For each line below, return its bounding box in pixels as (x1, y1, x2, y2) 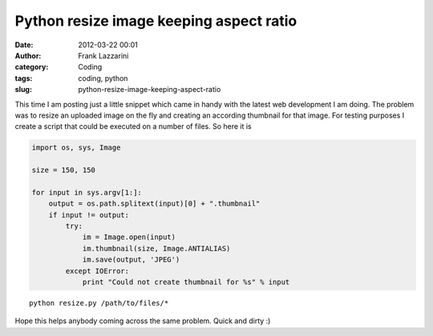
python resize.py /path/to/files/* (29, 298, 169, 307)
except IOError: (65, 266, 130, 275)
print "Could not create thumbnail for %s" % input (82, 277, 290, 286)
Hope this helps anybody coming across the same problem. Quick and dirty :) (14, 316, 271, 326)
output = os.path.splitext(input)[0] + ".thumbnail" (48, 199, 261, 208)
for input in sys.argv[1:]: (31, 188, 142, 197)
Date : (14, 40, 34, 50)
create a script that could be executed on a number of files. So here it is (14, 122, 252, 131)
